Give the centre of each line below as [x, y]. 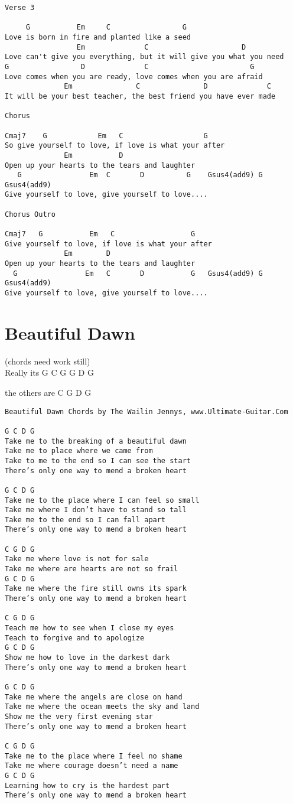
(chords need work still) [48, 361]
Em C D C [168, 87]
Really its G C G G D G [49, 372]
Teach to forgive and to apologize [75, 638]
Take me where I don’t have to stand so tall [96, 510]
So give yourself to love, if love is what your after [115, 146]
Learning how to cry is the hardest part [87, 785]
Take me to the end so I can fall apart [85, 520]
